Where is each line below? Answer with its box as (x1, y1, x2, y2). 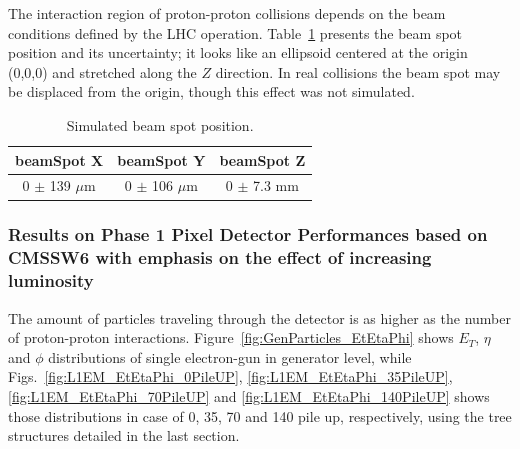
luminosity (8, 268, 94, 293)
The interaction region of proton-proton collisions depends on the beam (8, 3, 446, 23)
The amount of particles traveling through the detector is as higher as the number (8, 307, 511, 328)
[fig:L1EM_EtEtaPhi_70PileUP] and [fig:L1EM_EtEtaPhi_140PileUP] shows (8, 385, 490, 406)
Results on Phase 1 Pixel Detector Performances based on (8, 222, 488, 247)
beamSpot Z (219, 149, 306, 170)
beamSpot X (15, 149, 104, 170)
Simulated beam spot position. (66, 114, 254, 135)
